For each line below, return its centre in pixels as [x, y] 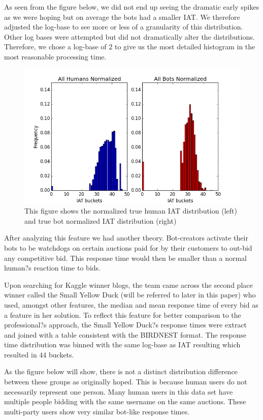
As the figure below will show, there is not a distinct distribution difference [121, 371]
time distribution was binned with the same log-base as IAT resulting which [122, 344]
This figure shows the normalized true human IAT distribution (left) [131, 211]
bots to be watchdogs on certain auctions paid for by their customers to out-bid [128, 247]
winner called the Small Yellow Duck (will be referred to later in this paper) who [130, 295]
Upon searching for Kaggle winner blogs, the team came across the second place [128, 284]
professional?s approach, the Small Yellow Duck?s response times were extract [126, 325]
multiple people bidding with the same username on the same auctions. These [125, 401]
